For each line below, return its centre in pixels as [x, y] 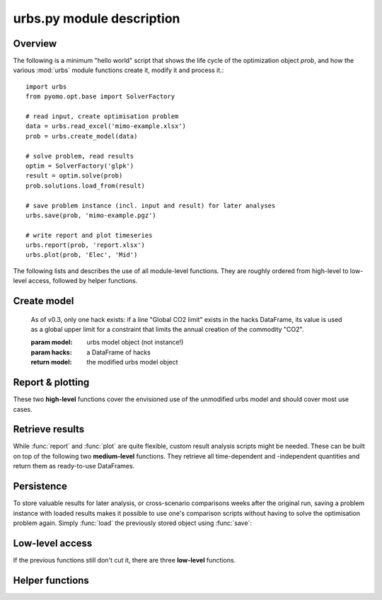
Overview [35, 44]
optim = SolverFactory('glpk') [80, 166]
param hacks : [51, 352]
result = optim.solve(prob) [74, 176]
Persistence [40, 486]
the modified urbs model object [132, 362]
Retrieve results [49, 429]
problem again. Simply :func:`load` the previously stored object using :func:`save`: [133, 523]
